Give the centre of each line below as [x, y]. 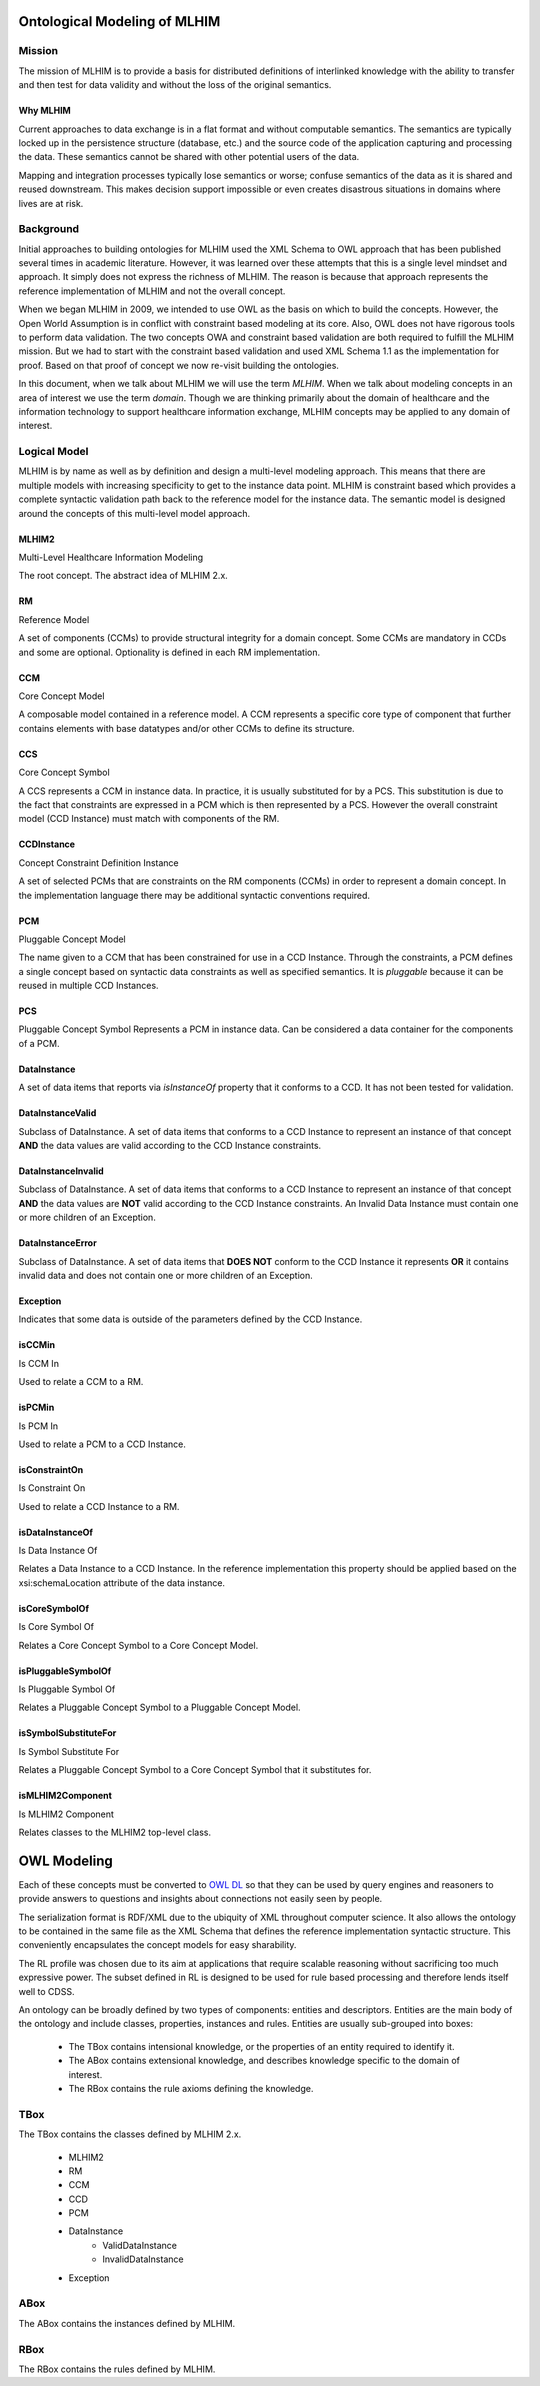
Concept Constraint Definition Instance [98, 862]
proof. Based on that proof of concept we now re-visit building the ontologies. [179, 365]
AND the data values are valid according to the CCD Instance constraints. [170, 1146]
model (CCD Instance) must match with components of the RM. [149, 819]
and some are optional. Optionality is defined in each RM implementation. [169, 652]
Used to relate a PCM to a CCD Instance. [102, 1444]
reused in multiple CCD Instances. [88, 986]
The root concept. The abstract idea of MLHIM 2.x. [123, 576]
